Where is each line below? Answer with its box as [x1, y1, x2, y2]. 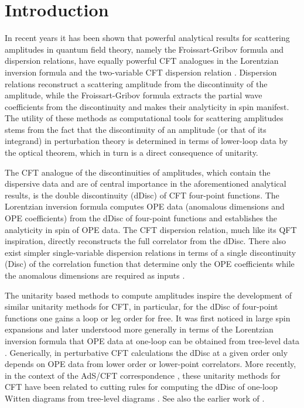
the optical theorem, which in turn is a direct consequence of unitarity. [5, 146, 258, 159]
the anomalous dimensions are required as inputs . [5, 269, 185, 281]
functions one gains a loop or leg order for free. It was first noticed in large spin [5, 311, 291, 324]
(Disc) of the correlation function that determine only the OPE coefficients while [5, 258, 295, 270]
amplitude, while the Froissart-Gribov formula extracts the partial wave [5, 89, 262, 101]
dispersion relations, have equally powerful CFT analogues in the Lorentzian [5, 54, 279, 67]
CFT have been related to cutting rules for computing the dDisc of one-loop [5, 380, 278, 393]
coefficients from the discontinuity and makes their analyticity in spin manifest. [5, 100, 289, 112]
